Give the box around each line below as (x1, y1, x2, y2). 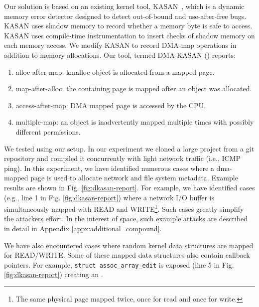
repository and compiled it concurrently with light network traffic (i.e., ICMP (4, 153, 241, 163)
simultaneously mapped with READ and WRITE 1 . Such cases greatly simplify (4, 202, 244, 214)
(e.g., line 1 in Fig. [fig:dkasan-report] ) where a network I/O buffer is (4, 192, 215, 202)
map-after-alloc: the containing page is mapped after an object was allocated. (15, 83, 252, 94)
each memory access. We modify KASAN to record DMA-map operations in (4, 40, 237, 50)
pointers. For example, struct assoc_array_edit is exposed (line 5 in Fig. (4, 259, 234, 270)
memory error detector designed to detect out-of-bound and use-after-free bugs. (4, 10, 247, 21)
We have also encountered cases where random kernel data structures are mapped (4, 240, 254, 250)
